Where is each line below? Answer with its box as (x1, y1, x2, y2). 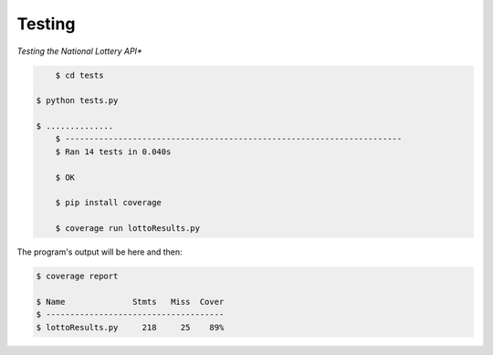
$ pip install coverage (55, 197, 162, 208)
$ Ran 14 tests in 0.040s (55, 146, 172, 157)
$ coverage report (36, 271, 119, 282)
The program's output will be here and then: (16, 246, 183, 257)
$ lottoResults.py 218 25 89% (36, 322, 225, 332)
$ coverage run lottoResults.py (55, 224, 201, 234)
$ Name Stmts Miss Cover (36, 297, 225, 307)
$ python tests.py (36, 96, 119, 106)
